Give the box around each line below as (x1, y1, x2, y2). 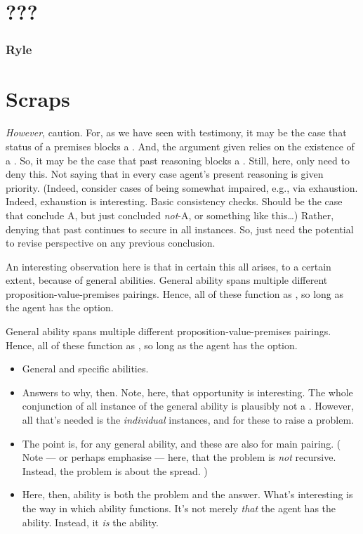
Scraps (6, 84, 70, 113)
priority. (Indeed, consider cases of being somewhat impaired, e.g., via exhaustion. (6, 180, 358, 195)
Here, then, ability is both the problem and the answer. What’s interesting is (22, 487, 353, 502)
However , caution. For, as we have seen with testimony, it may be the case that (6, 125, 347, 140)
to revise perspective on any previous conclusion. (6, 235, 216, 250)
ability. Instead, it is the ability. (22, 514, 159, 529)
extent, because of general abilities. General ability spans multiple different (6, 273, 328, 287)
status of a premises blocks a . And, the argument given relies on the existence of (6, 138, 355, 153)
